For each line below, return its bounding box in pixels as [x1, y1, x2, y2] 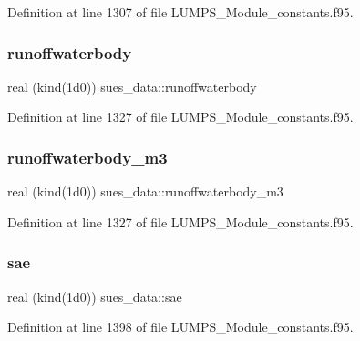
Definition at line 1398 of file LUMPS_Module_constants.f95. [7, 317, 354, 336]
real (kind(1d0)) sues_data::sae [7, 286, 182, 306]
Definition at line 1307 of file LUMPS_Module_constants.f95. [7, 3, 354, 21]
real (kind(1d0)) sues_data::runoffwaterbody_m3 [7, 182, 283, 201]
